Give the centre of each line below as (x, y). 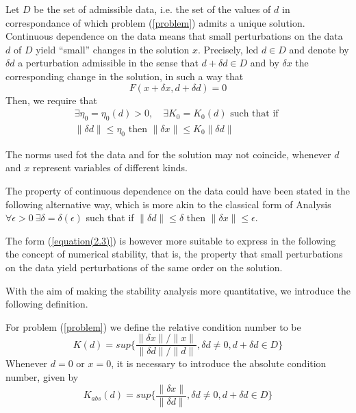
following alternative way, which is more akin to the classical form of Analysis (168, 204)
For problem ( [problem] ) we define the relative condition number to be (153, 326)
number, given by (42, 377)
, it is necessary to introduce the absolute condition (219, 363)
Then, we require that (51, 100)
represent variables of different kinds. (110, 167)
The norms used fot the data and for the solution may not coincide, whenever (168, 154)
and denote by (319, 49)
